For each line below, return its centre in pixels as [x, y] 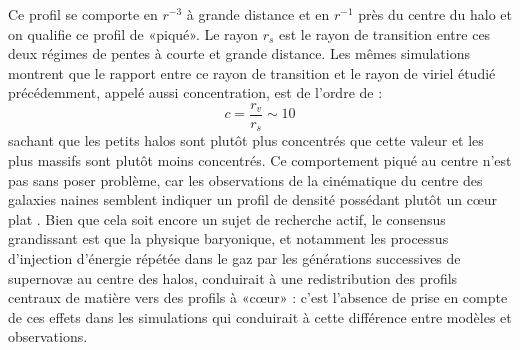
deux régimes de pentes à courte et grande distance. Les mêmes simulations [239, 53]
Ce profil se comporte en [83, 14]
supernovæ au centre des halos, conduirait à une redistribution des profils [233, 277]
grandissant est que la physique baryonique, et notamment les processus [228, 238]
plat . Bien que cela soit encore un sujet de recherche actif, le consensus [227, 218]
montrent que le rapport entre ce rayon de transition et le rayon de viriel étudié [252, 72]
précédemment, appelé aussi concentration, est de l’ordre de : [195, 92]
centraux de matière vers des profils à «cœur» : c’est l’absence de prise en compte [258, 297]
